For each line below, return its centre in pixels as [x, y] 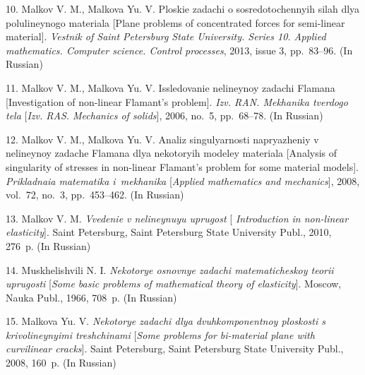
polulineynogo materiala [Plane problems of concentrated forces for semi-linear [175, 22]
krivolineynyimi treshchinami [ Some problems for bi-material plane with [160, 334]
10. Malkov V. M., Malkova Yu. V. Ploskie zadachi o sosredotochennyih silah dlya [183, 8]
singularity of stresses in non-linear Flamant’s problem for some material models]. [182, 166]
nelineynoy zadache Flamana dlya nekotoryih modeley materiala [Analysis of [172, 153]
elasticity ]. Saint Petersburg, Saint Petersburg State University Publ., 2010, [169, 232]
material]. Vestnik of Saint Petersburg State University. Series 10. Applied [166, 36]
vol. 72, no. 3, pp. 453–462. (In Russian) [95, 195]
